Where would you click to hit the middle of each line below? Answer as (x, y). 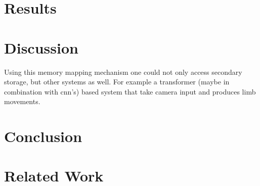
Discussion (41, 47)
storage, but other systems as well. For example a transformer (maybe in (117, 82)
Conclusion (43, 136)
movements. (22, 101)
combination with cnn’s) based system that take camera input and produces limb (130, 91)
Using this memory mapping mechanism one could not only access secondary (123, 72)
